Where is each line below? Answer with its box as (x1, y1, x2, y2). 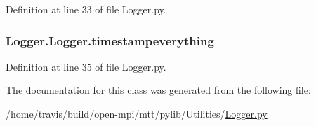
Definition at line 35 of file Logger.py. (6, 59, 166, 73)
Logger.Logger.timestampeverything (6, 31, 214, 49)
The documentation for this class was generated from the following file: (6, 83, 311, 97)
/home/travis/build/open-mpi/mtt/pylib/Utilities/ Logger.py (6, 106, 268, 120)
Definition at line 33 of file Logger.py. (6, 2, 166, 16)
